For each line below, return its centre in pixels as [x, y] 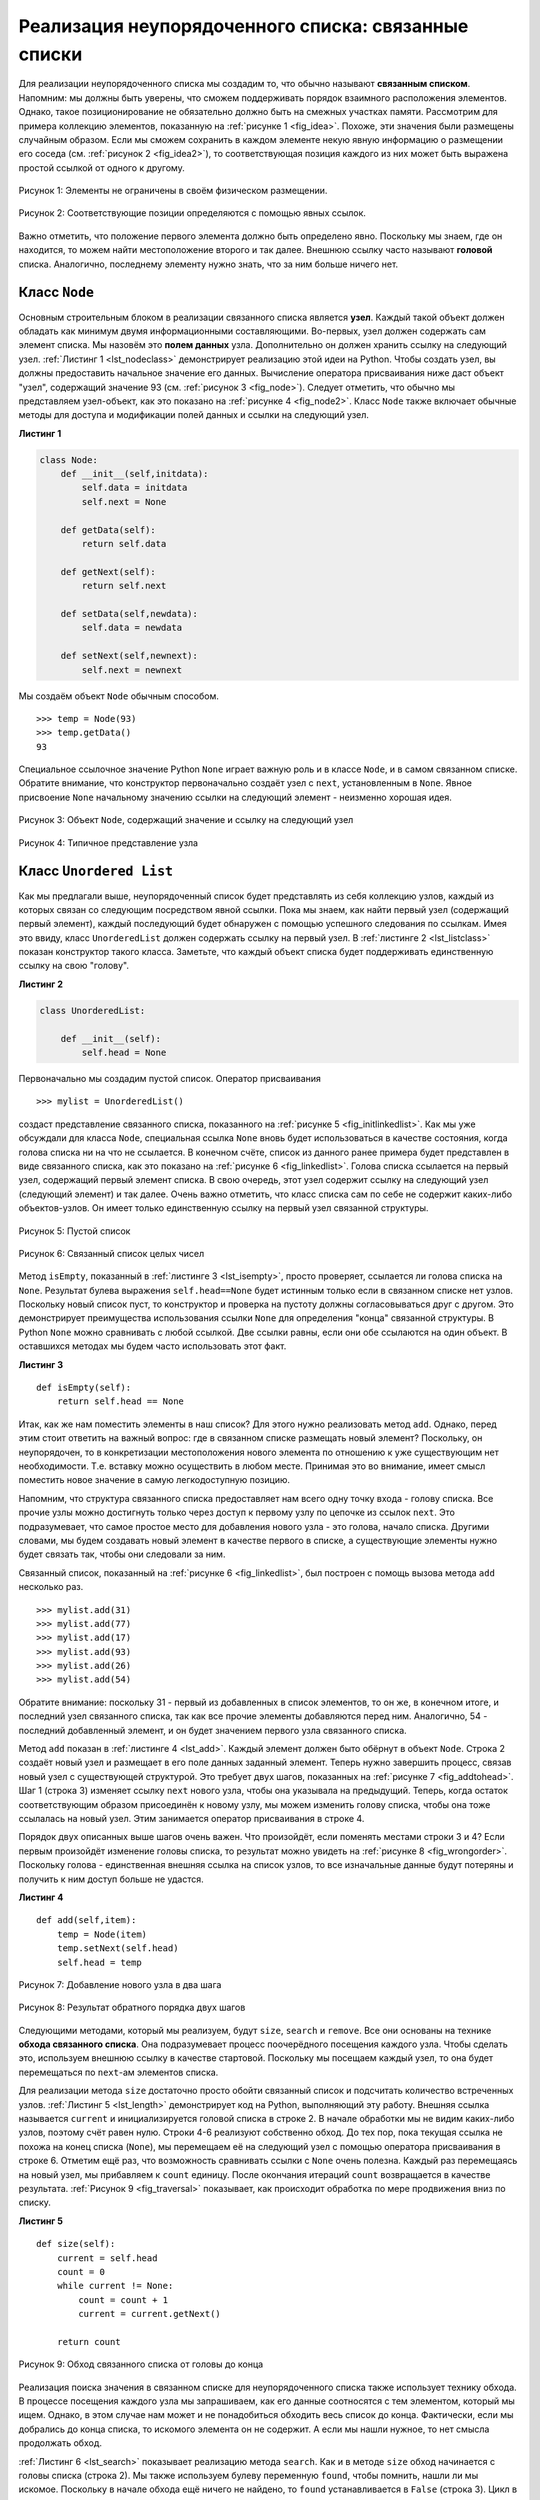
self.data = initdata [134, 488]
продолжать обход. [60, 2443]
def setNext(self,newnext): [129, 656]
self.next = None [124, 501]
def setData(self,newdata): [129, 613]
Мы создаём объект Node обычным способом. [119, 696]
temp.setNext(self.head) [117, 1948]
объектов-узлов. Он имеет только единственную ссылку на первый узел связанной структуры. [223, 1208]
